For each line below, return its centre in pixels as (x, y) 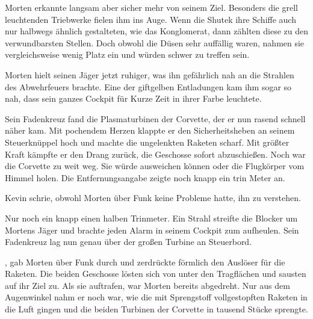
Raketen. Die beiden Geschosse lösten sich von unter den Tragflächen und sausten (156, 274)
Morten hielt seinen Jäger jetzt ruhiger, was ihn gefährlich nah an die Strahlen (150, 74)
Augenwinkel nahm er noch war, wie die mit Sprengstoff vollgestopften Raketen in (156, 297)
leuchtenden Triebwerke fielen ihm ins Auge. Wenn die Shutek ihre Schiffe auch (150, 19)
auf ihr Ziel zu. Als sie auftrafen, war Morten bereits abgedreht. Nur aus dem (147, 285)
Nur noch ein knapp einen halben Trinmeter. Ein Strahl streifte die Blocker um (151, 218)
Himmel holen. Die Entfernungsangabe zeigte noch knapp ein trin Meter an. (145, 177)
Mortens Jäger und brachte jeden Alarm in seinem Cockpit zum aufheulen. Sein (152, 230)
